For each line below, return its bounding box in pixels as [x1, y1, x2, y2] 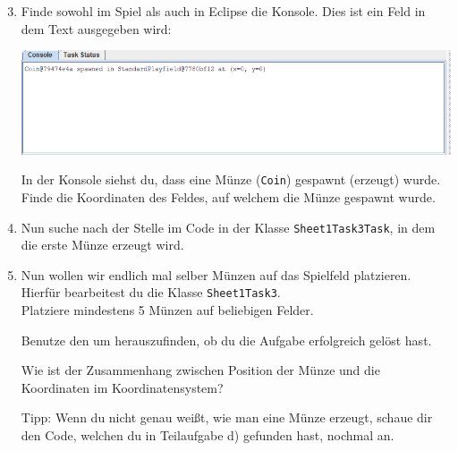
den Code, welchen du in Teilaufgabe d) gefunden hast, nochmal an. [21, 425, 394, 444]
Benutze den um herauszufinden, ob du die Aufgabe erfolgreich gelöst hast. [21, 330, 432, 349]
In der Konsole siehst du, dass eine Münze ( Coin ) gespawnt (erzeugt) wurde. [21, 170, 441, 189]
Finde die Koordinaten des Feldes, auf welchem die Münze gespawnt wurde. [21, 187, 436, 206]
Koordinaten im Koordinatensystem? [21, 378, 224, 396]
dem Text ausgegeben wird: [21, 19, 172, 38]
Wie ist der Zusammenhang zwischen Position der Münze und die [21, 361, 380, 379]
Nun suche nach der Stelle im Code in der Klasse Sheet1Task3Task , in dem [21, 217, 436, 236]
